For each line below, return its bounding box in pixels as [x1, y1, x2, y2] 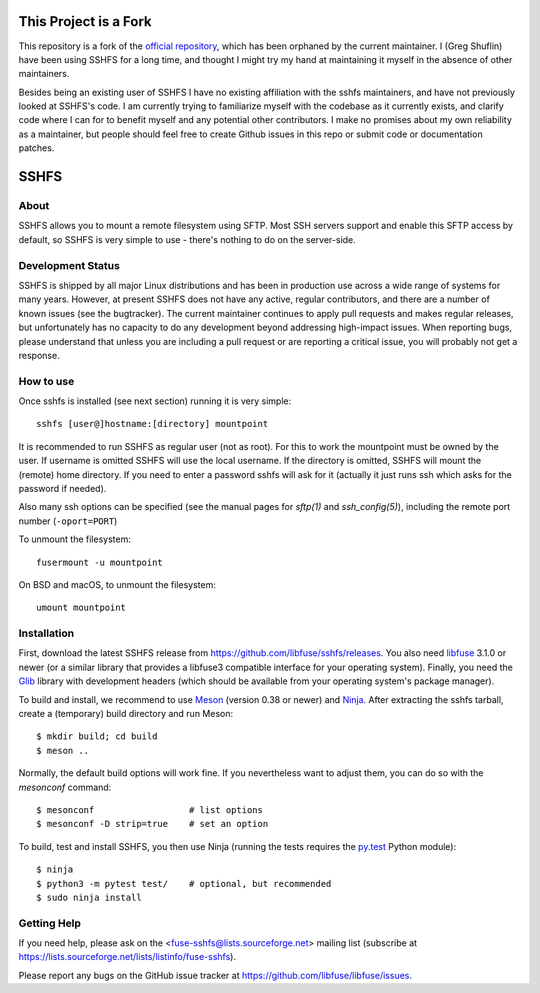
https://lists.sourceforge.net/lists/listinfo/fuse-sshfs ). [18, 951, 237, 963]
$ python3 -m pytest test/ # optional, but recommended [36, 878, 332, 889]
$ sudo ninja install [36, 891, 142, 903]
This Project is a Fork [18, 13, 152, 30]
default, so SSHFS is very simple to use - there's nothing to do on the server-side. [18, 233, 357, 245]
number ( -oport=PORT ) [18, 515, 118, 527]
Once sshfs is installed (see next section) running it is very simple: [18, 395, 292, 407]
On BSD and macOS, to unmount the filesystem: [18, 578, 217, 590]
